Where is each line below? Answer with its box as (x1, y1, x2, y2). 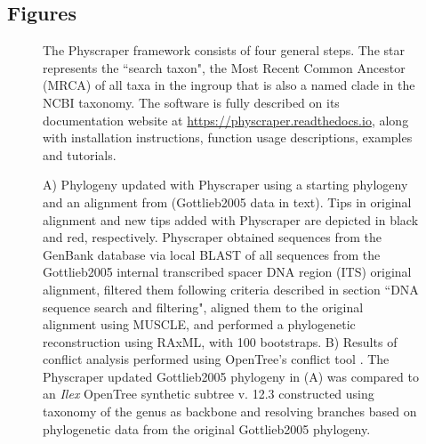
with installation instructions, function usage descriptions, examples (43, 128, 413, 147)
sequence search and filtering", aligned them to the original (43, 297, 364, 316)
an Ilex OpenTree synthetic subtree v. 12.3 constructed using (43, 384, 374, 403)
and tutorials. (43, 145, 117, 164)
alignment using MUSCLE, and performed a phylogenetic (43, 315, 356, 334)
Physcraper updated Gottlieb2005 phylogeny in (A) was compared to (43, 367, 419, 385)
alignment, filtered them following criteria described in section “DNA (43, 279, 419, 298)
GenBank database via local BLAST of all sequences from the (43, 245, 381, 263)
